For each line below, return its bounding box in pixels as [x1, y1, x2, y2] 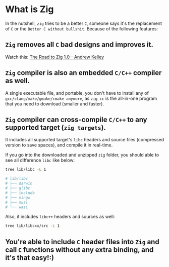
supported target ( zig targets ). [5, 123, 106, 132]
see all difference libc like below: [5, 157, 75, 163]
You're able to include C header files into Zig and [5, 237, 160, 246]
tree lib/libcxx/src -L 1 [5, 223, 60, 228]
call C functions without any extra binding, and [5, 245, 154, 254]
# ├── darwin [5, 181, 33, 186]
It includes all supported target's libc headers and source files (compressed [5, 137, 164, 143]
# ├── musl [5, 200, 28, 205]
